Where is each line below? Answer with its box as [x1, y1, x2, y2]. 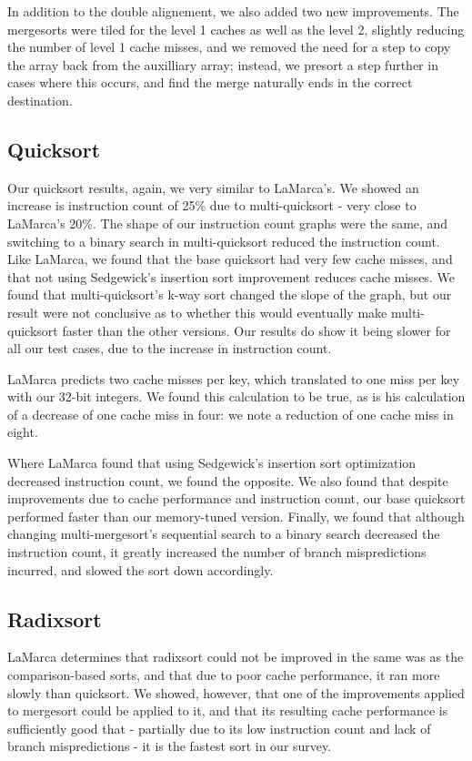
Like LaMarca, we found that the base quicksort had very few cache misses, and [7, 249, 453, 269]
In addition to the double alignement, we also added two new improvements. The [7, 2, 459, 20]
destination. [7, 90, 73, 109]
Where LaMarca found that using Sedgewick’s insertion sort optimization [7, 453, 417, 472]
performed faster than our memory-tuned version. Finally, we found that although [7, 506, 465, 525]
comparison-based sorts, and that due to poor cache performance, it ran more [7, 665, 440, 685]
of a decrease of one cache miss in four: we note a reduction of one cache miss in [7, 404, 454, 423]
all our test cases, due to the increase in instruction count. [7, 339, 332, 358]
